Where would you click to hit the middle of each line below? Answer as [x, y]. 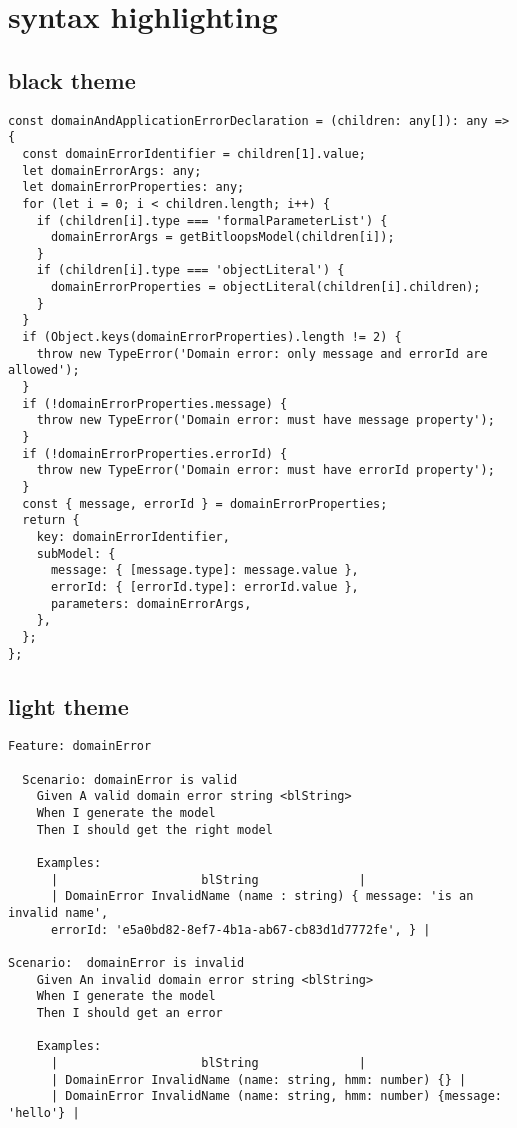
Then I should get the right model [154, 829]
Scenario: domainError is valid [130, 779]
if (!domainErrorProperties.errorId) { [155, 453]
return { [51, 520]
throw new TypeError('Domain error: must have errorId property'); [265, 470]
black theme [72, 79]
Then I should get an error [129, 1012]
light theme [68, 705]
